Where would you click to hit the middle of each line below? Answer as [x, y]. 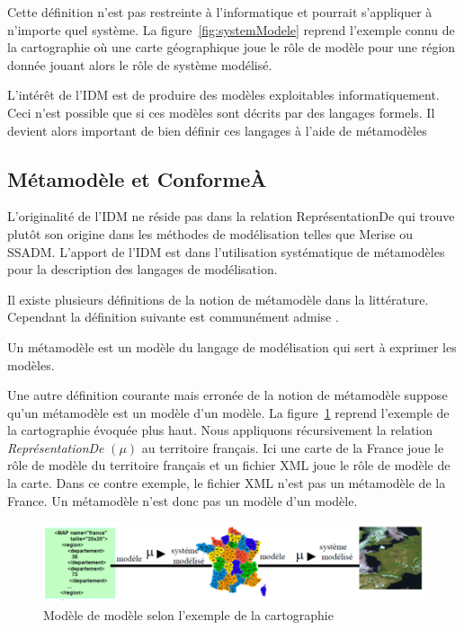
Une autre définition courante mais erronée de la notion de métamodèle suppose [228, 395]
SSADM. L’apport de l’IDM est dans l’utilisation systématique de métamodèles [226, 251]
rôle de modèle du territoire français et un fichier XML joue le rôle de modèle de [229, 465]
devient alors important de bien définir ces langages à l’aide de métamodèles [217, 130]
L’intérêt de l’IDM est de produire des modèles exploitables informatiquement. [223, 95]
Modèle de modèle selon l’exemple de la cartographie [188, 614]
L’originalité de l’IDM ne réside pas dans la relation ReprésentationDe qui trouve [231, 216]
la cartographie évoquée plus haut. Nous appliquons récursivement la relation [220, 430]
